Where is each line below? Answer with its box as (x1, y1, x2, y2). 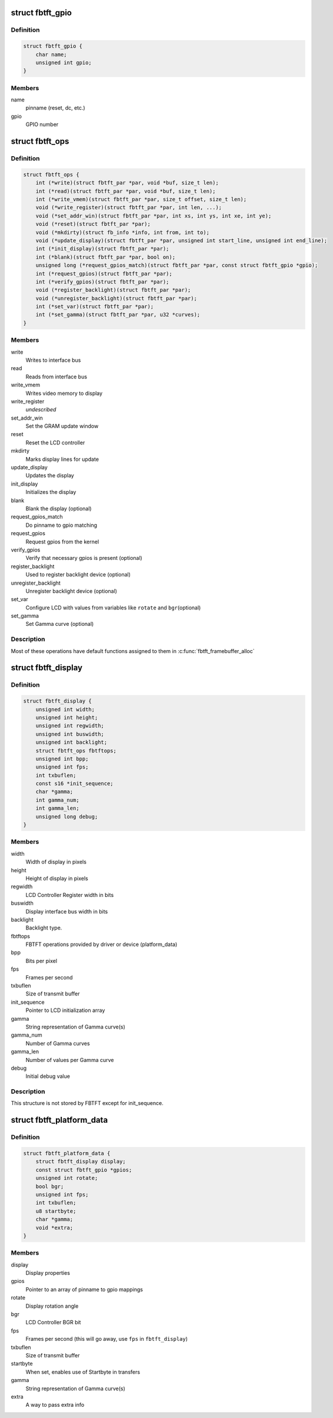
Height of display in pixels (25, 875, 88, 882)
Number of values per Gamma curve (25, 1056, 114, 1063)
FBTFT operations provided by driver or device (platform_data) (25, 941, 178, 948)
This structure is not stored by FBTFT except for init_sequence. (11, 1100, 164, 1107)
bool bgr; (35, 1183, 64, 1190)
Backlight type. (25, 924, 62, 931)
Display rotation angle (25, 1302, 79, 1310)
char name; (35, 51, 67, 58)
